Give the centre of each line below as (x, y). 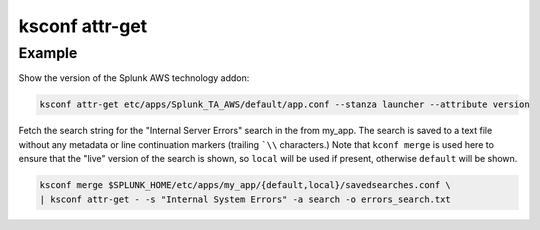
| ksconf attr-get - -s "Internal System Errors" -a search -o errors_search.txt (245, 199)
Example (48, 53)
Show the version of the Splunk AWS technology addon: (134, 78)
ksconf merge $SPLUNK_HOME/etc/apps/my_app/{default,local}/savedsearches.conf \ (245, 185)
